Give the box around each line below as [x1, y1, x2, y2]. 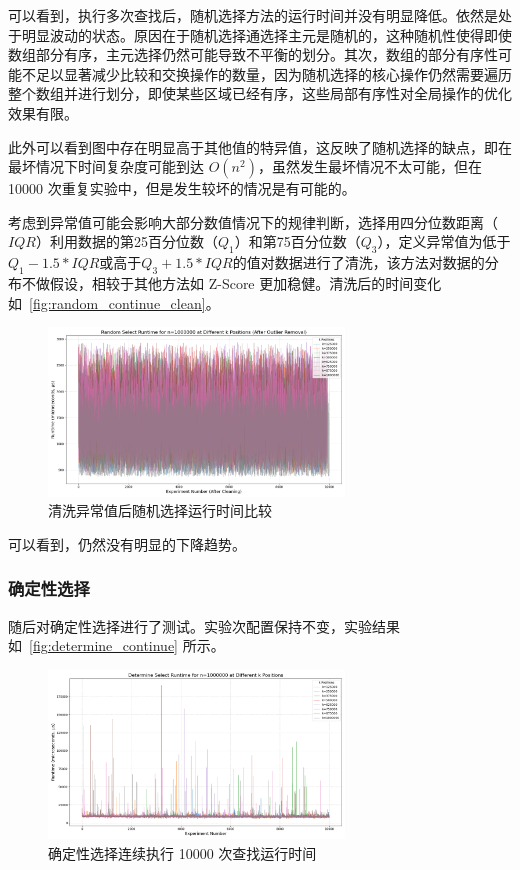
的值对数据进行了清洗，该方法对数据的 [232, 252, 485, 273]
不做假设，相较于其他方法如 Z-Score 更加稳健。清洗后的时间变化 [21, 272, 442, 293]
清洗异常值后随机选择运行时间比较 [48, 500, 272, 521]
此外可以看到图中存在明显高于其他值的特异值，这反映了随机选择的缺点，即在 [8, 136, 512, 157]
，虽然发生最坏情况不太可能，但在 [257, 156, 482, 177]
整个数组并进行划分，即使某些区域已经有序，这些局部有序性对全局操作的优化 [8, 83, 512, 104]
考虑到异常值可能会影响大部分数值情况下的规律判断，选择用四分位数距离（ [8, 211, 498, 232]
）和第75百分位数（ [234, 231, 361, 252]
